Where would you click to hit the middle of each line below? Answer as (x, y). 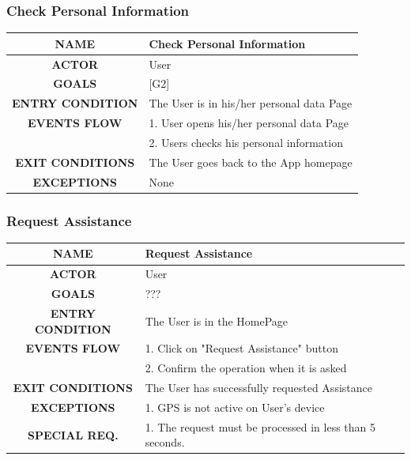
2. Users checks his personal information (246, 142)
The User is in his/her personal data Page (251, 103)
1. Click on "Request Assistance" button (241, 348)
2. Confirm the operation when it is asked (246, 368)
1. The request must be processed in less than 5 (260, 426)
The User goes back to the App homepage (251, 162)
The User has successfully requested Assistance (258, 388)
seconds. (165, 442)
